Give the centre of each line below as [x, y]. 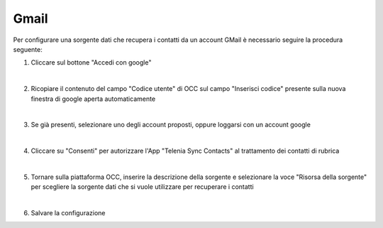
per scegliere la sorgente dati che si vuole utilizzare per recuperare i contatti [143, 187]
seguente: [28, 49]
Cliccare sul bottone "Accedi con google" [91, 63]
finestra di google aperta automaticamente [93, 99]
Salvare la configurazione [68, 213]
